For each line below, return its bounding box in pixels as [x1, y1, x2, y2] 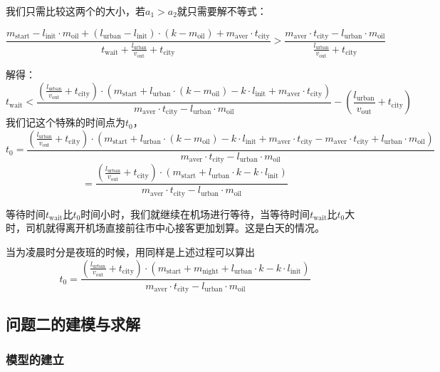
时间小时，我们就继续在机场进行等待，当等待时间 [80, 206, 310, 221]
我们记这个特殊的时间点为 [6, 115, 125, 130]
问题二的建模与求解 [6, 313, 140, 335]
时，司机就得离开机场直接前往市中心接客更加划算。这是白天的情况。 [6, 220, 325, 235]
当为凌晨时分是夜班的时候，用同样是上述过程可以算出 [6, 244, 255, 259]
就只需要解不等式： [177, 4, 267, 18]
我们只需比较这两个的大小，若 [6, 4, 145, 18]
